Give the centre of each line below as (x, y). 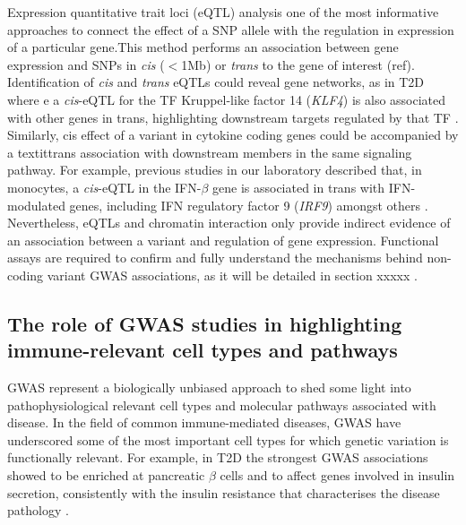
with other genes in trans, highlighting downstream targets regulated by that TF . (233, 117)
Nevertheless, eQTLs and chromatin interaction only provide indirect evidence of (229, 223)
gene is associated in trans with (299, 187)
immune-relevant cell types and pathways (203, 350)
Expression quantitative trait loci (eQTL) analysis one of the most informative (223, 12)
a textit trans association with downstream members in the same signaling (210, 152)
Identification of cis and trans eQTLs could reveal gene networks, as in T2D (216, 82)
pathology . (38, 510)
